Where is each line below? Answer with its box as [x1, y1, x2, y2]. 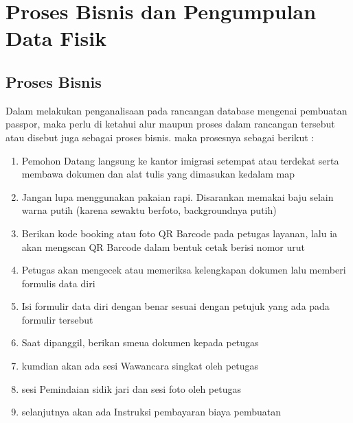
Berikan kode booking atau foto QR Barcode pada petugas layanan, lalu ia [21, 226, 338, 240]
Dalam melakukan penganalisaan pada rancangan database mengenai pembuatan [5, 103, 348, 117]
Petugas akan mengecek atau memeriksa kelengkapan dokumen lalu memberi [21, 263, 346, 277]
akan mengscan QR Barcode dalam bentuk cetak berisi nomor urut [21, 239, 305, 254]
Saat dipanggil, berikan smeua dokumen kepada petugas [21, 335, 259, 350]
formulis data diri [21, 276, 95, 290]
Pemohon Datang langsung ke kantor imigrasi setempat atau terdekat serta [21, 153, 339, 167]
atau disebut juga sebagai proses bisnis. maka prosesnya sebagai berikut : [5, 130, 315, 144]
